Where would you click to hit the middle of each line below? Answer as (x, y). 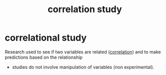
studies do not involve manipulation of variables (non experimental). (83, 67)
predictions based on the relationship (44, 57)
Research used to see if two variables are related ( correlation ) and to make (83, 52)
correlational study (46, 38)
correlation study (85, 9)
